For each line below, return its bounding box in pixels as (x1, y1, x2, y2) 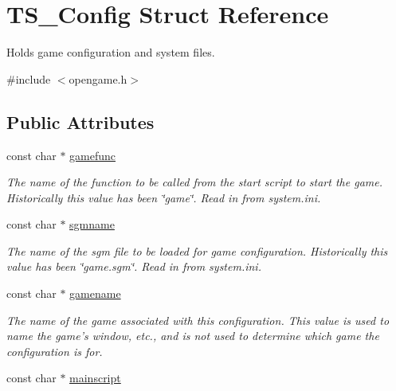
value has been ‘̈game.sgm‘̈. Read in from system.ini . (6, 258, 261, 275)
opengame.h (69, 70, 127, 87)
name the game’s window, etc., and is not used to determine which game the (6, 327, 379, 344)
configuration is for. (6, 342, 103, 359)
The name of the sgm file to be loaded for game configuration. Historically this (6, 242, 388, 259)
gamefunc (69, 147, 116, 163)
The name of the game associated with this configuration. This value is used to (6, 311, 390, 328)
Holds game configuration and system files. (6, 44, 215, 61)
